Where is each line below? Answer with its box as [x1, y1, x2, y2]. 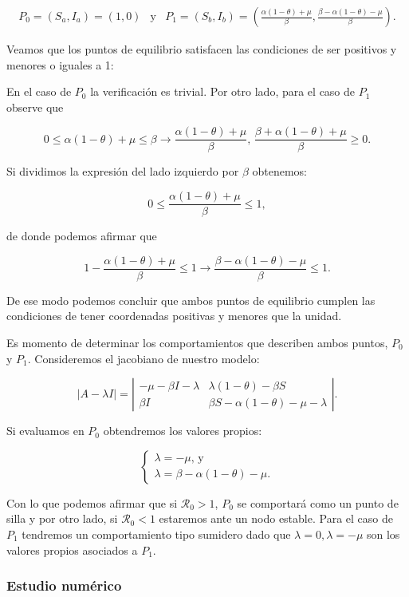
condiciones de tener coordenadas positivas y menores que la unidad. [6, 307, 342, 324]
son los [366, 525, 400, 542]
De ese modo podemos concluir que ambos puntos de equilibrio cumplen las [6, 291, 376, 308]
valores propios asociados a [6, 541, 138, 558]
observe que [6, 98, 64, 115]
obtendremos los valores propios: [103, 422, 262, 439]
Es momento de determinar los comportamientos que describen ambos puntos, [6, 334, 388, 350]
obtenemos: [252, 163, 307, 180]
